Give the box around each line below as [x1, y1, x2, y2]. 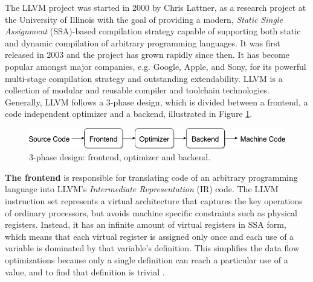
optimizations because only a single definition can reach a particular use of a [5, 254, 288, 266]
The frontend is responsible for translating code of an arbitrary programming [5, 171, 298, 183]
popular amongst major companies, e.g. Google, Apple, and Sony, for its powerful [5, 60, 306, 72]
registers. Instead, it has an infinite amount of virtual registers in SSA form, [5, 218, 286, 231]
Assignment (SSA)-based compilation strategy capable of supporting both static [5, 25, 301, 37]
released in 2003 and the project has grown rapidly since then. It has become [5, 48, 290, 61]
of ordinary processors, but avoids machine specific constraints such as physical [5, 206, 297, 219]
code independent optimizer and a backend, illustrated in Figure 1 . [5, 107, 253, 120]
